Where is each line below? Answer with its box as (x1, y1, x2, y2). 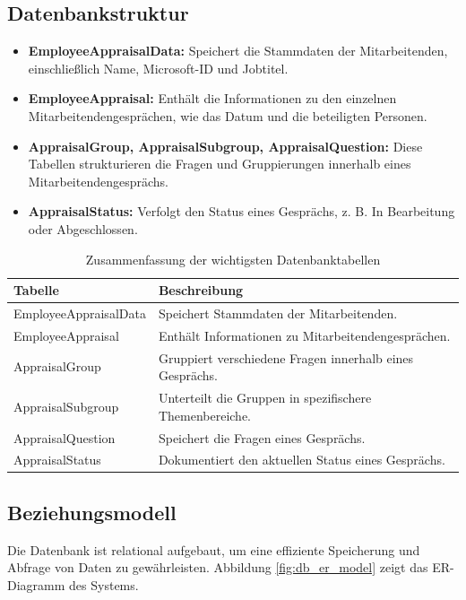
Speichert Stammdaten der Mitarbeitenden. (158, 303, 398, 322)
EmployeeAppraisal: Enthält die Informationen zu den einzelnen (28, 89, 397, 108)
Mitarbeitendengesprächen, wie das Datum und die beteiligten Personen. (28, 106, 427, 125)
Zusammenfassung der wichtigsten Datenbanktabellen (85, 249, 381, 268)
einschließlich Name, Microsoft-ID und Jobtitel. (28, 58, 289, 77)
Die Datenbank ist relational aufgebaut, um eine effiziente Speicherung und (7, 540, 420, 559)
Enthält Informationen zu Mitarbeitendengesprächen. (158, 326, 451, 344)
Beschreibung (158, 281, 244, 300)
